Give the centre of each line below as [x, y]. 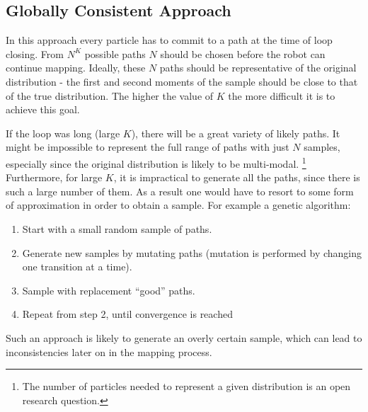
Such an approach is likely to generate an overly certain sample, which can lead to [184, 337]
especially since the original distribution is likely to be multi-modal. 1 [156, 162]
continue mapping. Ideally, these [76, 68]
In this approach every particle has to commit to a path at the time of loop [169, 40]
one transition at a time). [77, 267]
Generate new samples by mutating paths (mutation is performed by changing [192, 252]
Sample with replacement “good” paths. [109, 290]
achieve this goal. [43, 109]
